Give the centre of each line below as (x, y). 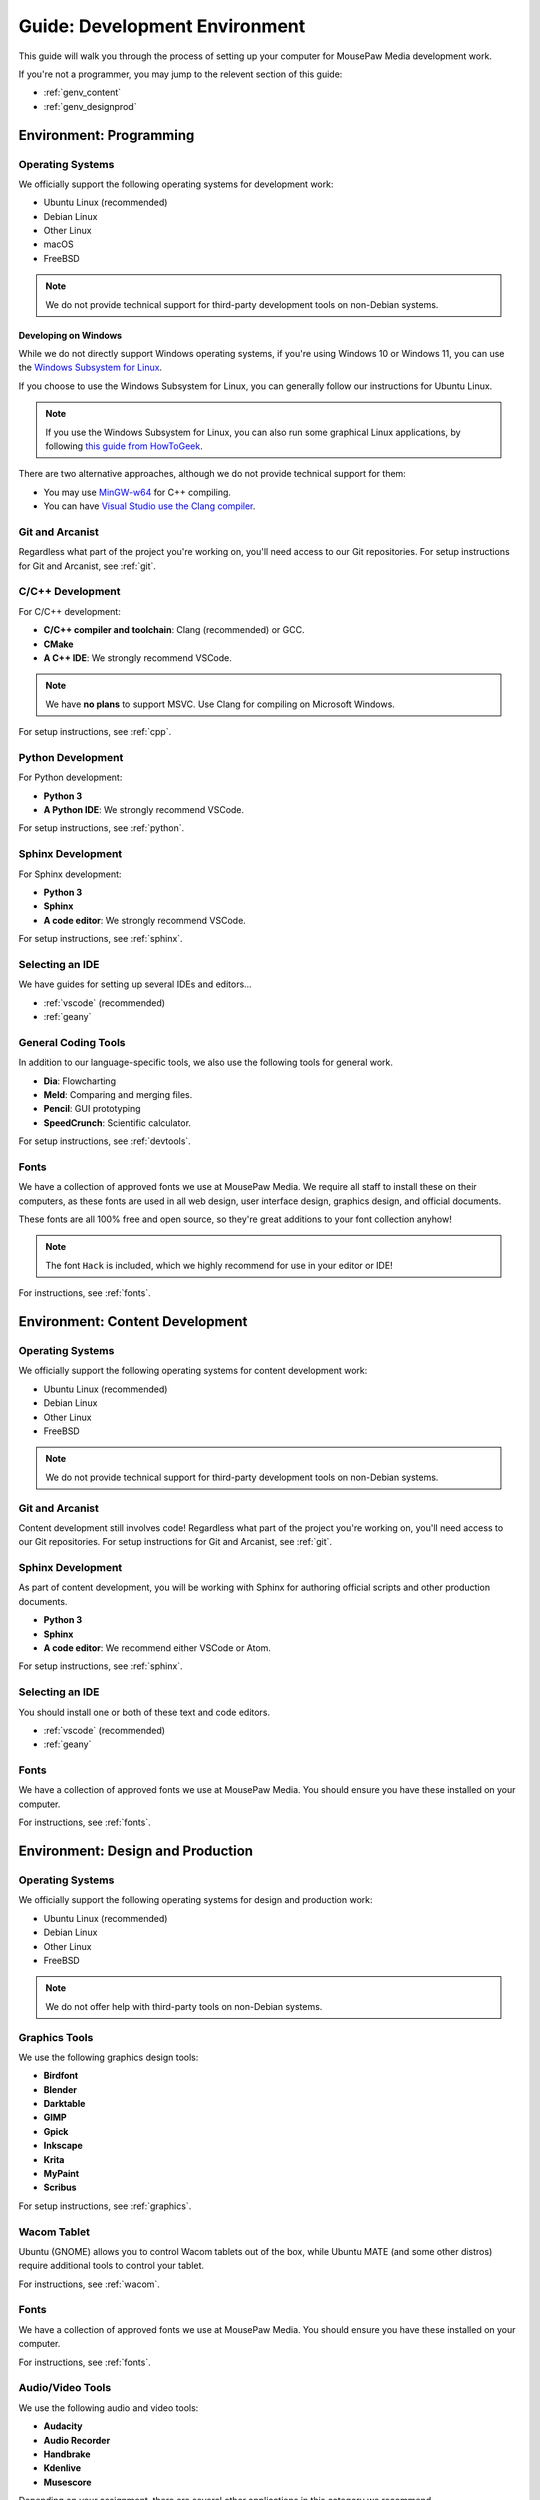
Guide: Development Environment (162, 26)
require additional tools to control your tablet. (111, 2266)
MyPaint (61, 2173)
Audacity (63, 2426)
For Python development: (70, 777)
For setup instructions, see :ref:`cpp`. (95, 732)
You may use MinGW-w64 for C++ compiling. (137, 492)
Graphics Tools (56, 2037)
